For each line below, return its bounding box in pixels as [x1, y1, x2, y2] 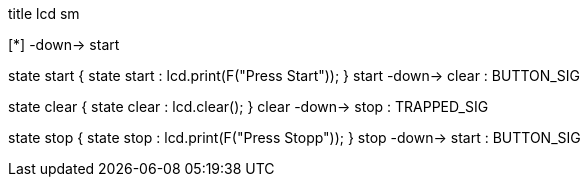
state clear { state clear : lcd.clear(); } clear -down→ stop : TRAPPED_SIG [8, 98, 489, 115]
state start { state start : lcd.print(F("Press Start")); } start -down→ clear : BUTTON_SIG [8, 67, 580, 84]
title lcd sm [8, 5, 80, 22]
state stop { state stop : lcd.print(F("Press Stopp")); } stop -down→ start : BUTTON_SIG [8, 129, 581, 146]
